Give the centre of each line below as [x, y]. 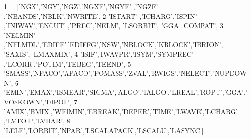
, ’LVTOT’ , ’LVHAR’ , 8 [37, 121]
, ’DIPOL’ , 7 [60, 101]
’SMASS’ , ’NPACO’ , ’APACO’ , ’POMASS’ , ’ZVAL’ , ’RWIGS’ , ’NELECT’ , [109, 73]
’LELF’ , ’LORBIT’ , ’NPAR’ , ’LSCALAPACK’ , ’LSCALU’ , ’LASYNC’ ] [104, 130]
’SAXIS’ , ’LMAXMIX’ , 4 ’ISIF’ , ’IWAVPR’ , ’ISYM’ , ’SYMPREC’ [99, 54]
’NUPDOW [230, 73]
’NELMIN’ [20, 35]
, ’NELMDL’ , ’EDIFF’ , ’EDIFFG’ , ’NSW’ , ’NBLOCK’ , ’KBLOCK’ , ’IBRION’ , [114, 44]
